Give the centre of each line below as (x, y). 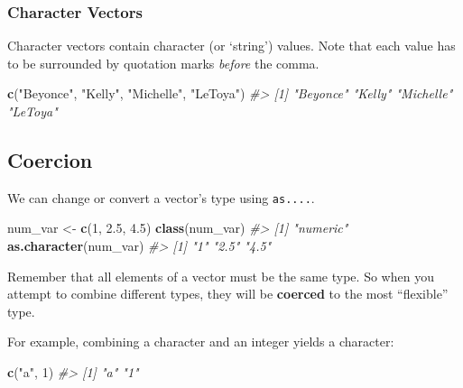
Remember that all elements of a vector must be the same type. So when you (221, 276)
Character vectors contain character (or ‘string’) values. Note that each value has (231, 46)
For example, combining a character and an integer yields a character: (201, 342)
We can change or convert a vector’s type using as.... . (161, 197)
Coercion (50, 159)
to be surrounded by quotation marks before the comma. (163, 63)
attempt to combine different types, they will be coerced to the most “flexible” (228, 294)
